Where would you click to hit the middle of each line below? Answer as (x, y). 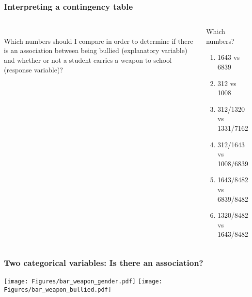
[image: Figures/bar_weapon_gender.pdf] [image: (83, 282)
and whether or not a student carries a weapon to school (88, 60)
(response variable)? (33, 69)
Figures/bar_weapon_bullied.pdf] (58, 289)
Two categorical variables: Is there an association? (104, 262)
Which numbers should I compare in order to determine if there (99, 41)
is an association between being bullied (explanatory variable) (96, 50)
